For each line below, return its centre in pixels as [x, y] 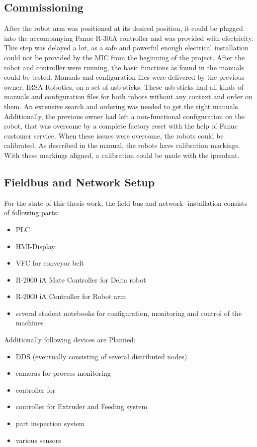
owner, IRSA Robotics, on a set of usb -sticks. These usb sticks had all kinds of [124, 86]
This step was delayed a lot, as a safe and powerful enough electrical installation [126, 48]
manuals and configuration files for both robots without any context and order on [128, 96]
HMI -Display [35, 246]
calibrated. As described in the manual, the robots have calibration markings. [122, 145]
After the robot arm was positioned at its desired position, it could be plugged [124, 28]
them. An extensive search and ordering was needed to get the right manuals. [122, 106]
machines [30, 323]
